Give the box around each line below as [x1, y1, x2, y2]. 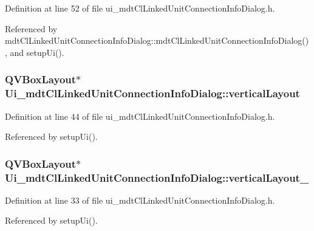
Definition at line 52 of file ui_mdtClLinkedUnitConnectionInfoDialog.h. [5, 2, 275, 14]
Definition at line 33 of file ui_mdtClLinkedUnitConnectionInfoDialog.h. [5, 193, 275, 206]
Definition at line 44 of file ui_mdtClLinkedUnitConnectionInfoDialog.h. [5, 109, 275, 122]
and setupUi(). [10, 46, 64, 58]
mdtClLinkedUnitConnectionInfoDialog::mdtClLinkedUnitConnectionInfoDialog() [5, 34, 309, 47]
